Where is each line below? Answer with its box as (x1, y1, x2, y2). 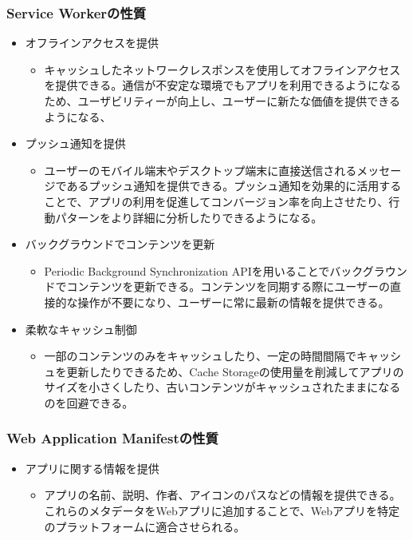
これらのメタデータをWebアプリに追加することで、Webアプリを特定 (44, 502, 400, 518)
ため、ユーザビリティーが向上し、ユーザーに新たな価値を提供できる (44, 93, 400, 109)
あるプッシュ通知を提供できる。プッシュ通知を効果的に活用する (66, 177, 402, 194)
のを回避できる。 (44, 394, 134, 411)
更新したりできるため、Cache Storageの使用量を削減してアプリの (66, 363, 404, 379)
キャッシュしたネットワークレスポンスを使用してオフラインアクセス (44, 61, 401, 77)
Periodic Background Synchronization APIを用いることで (44, 262, 330, 279)
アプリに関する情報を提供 (25, 459, 159, 476)
